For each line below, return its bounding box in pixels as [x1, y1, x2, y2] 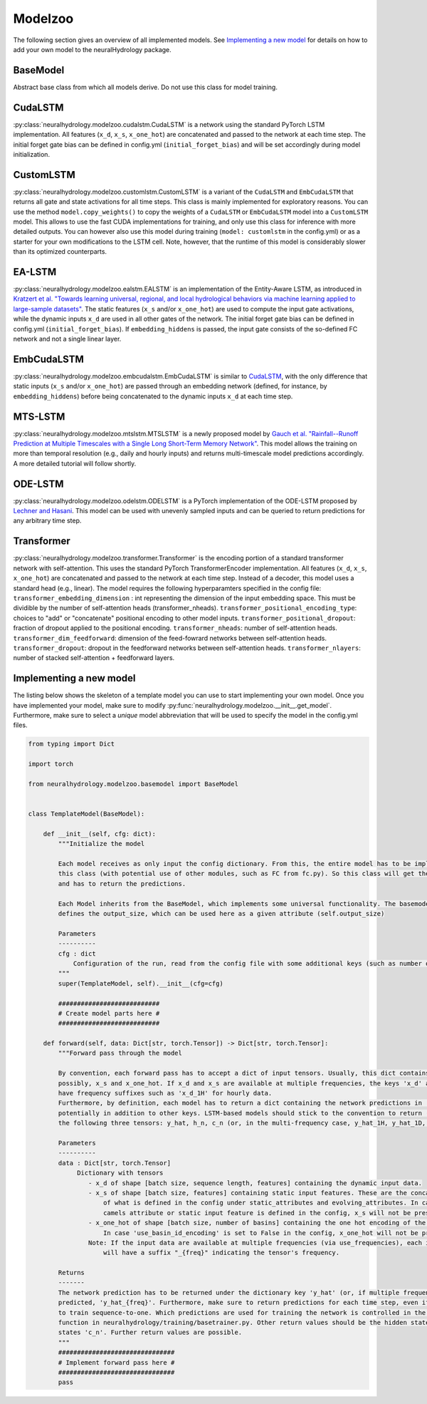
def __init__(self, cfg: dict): [43, 830, 157, 837]
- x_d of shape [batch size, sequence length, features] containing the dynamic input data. [88, 1179, 423, 1187]
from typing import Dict [28, 740, 115, 748]
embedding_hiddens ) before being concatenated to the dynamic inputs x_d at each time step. [13, 392, 293, 401]
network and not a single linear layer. [13, 335, 122, 344]
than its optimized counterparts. [13, 247, 107, 256]
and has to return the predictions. [58, 879, 186, 887]
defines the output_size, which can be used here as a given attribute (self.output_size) [58, 909, 385, 917]
